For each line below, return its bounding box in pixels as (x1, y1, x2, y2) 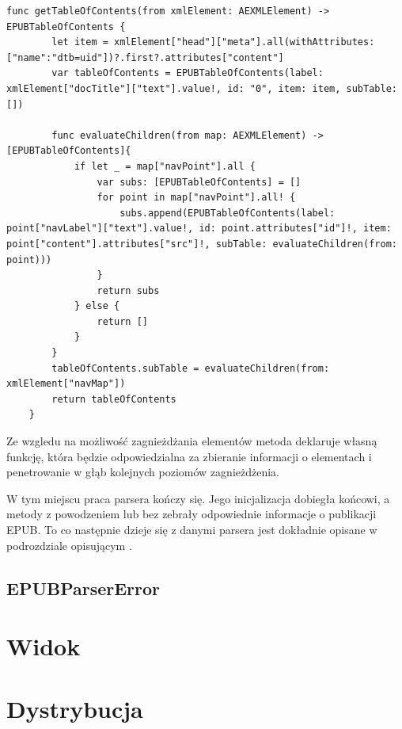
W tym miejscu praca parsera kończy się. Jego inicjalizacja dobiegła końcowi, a (6, 490, 390, 506)
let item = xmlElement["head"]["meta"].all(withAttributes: (51, 36, 375, 48)
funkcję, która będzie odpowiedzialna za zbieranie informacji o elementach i (6, 448, 372, 464)
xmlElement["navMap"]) (6, 378, 126, 390)
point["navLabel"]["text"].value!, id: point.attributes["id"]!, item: (6, 223, 392, 235)
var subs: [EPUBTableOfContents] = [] (97, 176, 301, 188)
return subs (97, 284, 160, 296)
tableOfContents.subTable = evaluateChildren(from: (51, 362, 330, 374)
